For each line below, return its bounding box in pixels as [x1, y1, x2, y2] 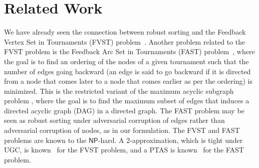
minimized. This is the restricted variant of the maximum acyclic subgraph [4, 85, 234, 96]
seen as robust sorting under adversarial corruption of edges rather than [4, 115, 225, 125]
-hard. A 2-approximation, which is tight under [98, 134, 243, 145]
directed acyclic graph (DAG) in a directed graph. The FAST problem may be [4, 105, 244, 115]
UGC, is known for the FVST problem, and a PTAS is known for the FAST [4, 144, 244, 155]
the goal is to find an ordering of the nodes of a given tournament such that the [4, 56, 249, 66]
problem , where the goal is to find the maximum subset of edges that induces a [4, 95, 249, 106]
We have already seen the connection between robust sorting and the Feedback [4, 27, 246, 37]
